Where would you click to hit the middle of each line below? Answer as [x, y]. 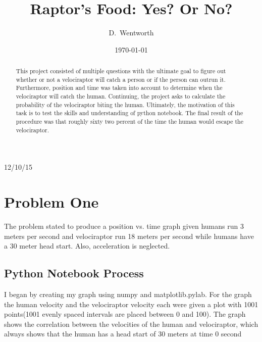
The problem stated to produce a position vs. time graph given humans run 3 [124, 226]
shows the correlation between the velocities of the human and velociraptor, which [131, 324]
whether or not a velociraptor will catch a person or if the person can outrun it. [121, 79]
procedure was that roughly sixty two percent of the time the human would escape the [129, 121]
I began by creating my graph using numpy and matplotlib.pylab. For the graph [128, 294]
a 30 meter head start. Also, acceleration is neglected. [87, 246]
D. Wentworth [131, 33]
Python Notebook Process [74, 273]
